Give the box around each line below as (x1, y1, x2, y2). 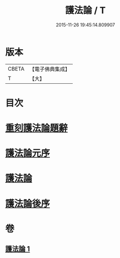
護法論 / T (65, 5, 106, 16)
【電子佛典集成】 (29, 66, 70, 73)
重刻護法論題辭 (5, 122, 68, 134)
